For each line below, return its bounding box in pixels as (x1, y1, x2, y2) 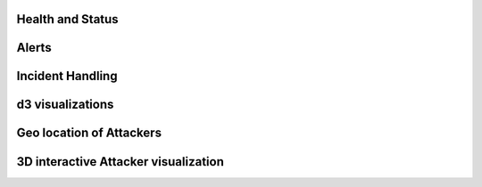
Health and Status (16, 12, 120, 27)
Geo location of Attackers (16, 126, 162, 141)
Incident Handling (16, 69, 118, 84)
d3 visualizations (16, 97, 114, 112)
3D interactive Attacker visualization (16, 154, 225, 169)
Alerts (16, 40, 53, 55)
